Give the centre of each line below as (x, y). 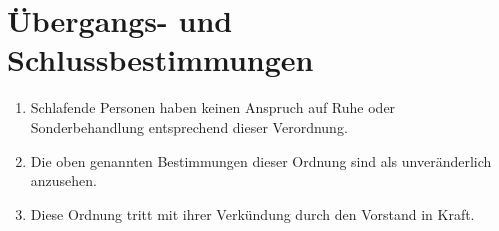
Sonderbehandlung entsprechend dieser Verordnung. (189, 126)
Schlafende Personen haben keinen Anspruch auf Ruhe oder (213, 107)
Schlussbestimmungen (160, 59)
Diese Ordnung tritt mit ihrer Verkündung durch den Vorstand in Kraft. (252, 213)
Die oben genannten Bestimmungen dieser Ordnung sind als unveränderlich (261, 160)
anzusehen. (63, 180)
